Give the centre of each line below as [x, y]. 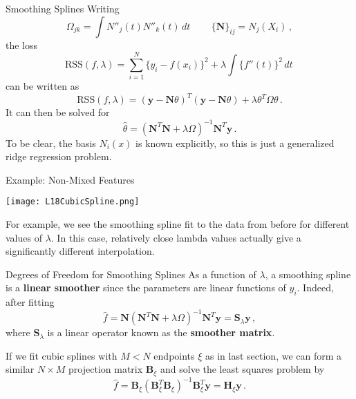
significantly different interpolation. [80, 251]
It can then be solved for [58, 112]
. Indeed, [315, 288]
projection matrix [106, 369]
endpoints [174, 355]
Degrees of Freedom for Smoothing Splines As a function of [131, 274]
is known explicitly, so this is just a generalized [235, 143]
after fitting [30, 302]
